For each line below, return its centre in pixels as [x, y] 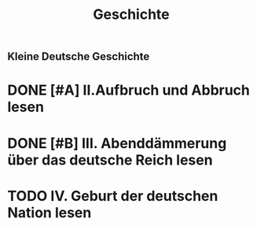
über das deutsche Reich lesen [110, 160]
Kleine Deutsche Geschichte [79, 57]
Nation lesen [50, 212]
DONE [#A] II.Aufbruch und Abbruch [129, 90]
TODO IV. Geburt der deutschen [113, 196]
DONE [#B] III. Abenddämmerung [117, 143]
